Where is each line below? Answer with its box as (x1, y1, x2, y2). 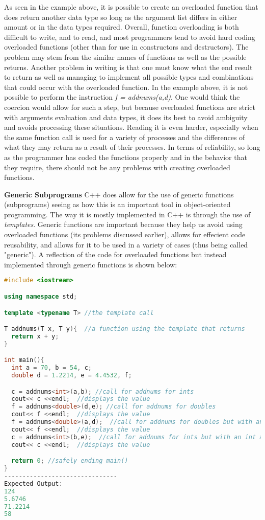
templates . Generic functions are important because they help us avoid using (4, 219, 243, 230)
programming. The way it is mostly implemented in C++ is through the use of (4, 209, 251, 219)
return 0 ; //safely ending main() (11, 457, 128, 465)
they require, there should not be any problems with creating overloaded (4, 162, 230, 172)
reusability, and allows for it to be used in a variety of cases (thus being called (4, 239, 248, 250)
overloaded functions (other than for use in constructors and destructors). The (4, 41, 249, 52)
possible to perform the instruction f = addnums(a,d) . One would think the (4, 92, 240, 102)
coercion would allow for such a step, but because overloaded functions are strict (4, 101, 255, 112)
